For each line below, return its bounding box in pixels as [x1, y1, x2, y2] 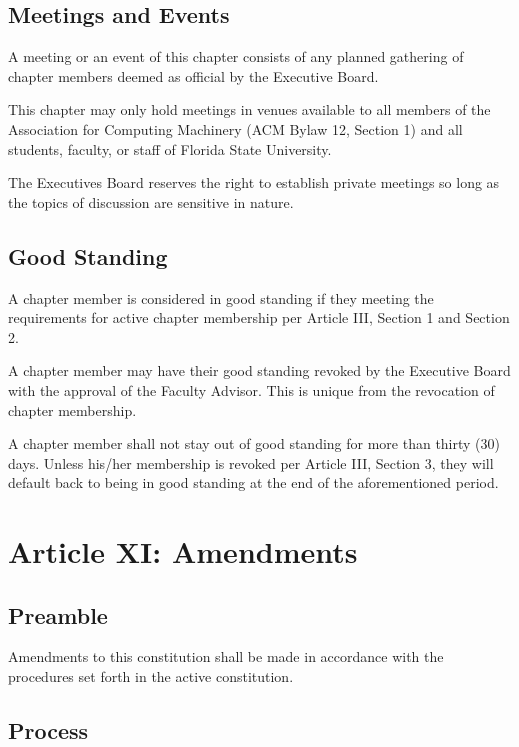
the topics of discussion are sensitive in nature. [8, 191, 294, 212]
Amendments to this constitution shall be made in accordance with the [8, 646, 444, 667]
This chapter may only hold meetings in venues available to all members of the [8, 99, 491, 120]
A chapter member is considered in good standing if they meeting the [8, 287, 434, 308]
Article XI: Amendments [8, 531, 358, 572]
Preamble [8, 599, 108, 630]
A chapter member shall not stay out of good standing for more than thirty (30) [8, 433, 501, 454]
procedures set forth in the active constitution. [8, 666, 294, 687]
